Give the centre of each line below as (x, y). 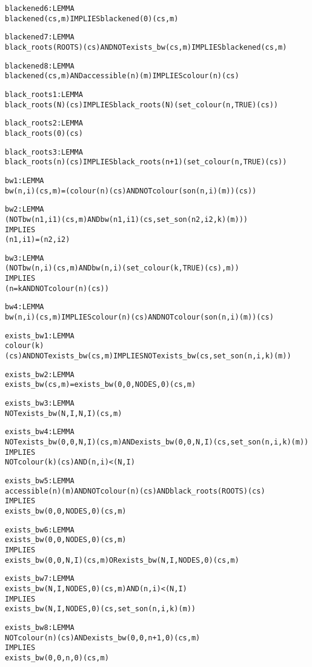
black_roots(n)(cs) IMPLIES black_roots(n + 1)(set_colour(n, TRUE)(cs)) (146, 162)
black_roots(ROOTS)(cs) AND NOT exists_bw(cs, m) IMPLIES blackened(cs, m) (146, 47)
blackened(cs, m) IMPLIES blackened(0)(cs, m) (92, 18)
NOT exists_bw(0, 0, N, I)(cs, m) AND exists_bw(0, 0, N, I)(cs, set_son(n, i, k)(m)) (157, 442)
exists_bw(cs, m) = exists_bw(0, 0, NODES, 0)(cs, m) (101, 385)
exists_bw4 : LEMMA (40, 432)
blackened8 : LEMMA (40, 66)
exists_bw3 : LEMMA (40, 404)
